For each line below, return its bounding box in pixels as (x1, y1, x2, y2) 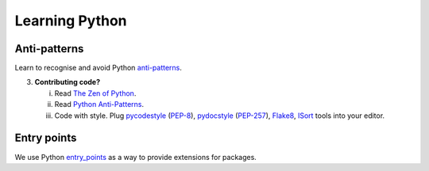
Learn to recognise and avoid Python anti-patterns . (14, 63, 183, 73)
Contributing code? (34, 78, 101, 87)
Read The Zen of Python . (54, 88, 137, 98)
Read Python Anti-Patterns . (54, 100, 145, 109)
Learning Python (14, 12, 127, 29)
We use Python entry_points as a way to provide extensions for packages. (14, 152, 257, 161)
